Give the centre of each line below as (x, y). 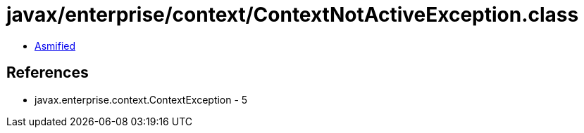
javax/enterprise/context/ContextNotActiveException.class (293, 15)
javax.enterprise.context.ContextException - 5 (141, 99)
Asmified (55, 45)
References (48, 73)
